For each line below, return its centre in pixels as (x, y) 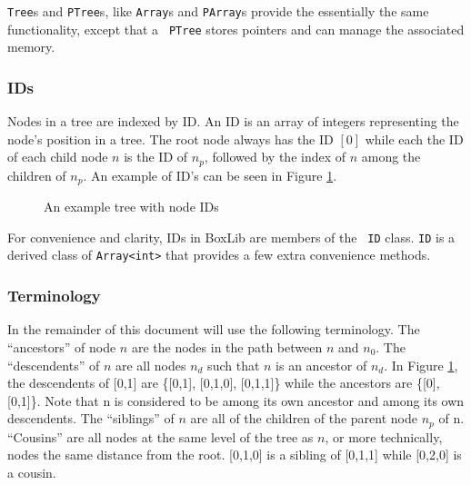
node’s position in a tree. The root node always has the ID (170, 139)
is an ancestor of (321, 365)
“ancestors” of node (62, 346)
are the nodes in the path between (227, 346)
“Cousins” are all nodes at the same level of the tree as (160, 436)
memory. (31, 47)
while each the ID (414, 139)
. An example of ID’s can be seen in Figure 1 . (210, 175)
